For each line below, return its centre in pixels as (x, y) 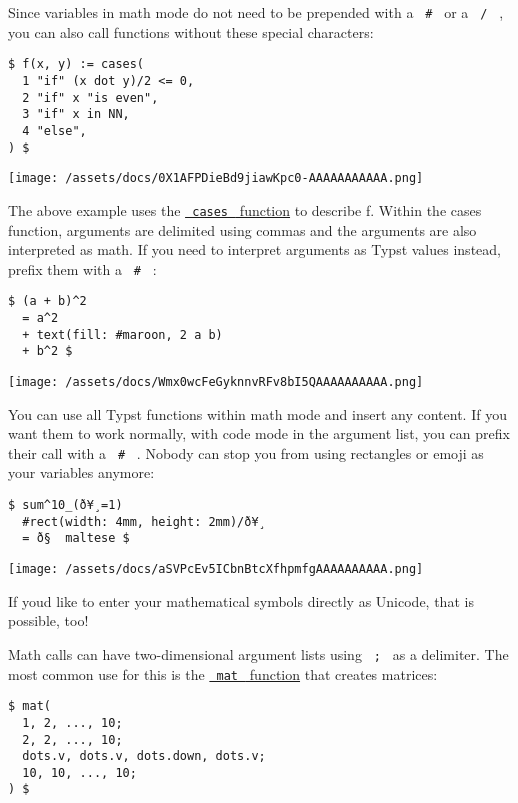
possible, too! (48, 620)
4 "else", (54, 130)
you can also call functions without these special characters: (191, 31)
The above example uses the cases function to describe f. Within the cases (245, 209)
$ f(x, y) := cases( (76, 64)
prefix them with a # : (82, 268)
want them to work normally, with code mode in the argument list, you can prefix (259, 433)
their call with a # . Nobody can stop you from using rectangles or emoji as (246, 452)
